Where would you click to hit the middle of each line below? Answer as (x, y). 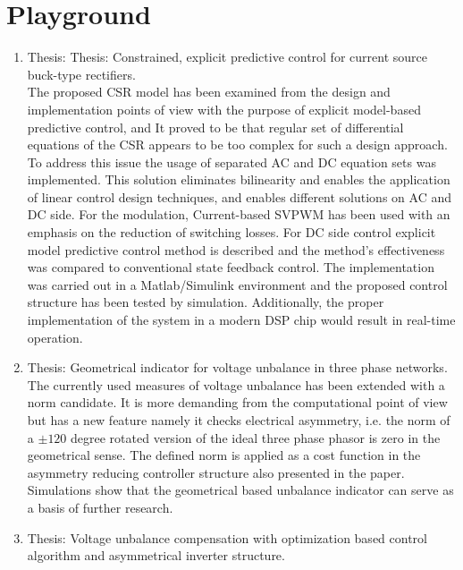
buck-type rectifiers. (81, 74)
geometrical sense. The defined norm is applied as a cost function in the (224, 455)
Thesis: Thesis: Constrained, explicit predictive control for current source (227, 57)
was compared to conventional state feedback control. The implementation (231, 267)
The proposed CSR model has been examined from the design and (209, 92)
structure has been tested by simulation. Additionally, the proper (206, 302)
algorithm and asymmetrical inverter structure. (156, 555)
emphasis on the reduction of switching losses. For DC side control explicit (231, 232)
